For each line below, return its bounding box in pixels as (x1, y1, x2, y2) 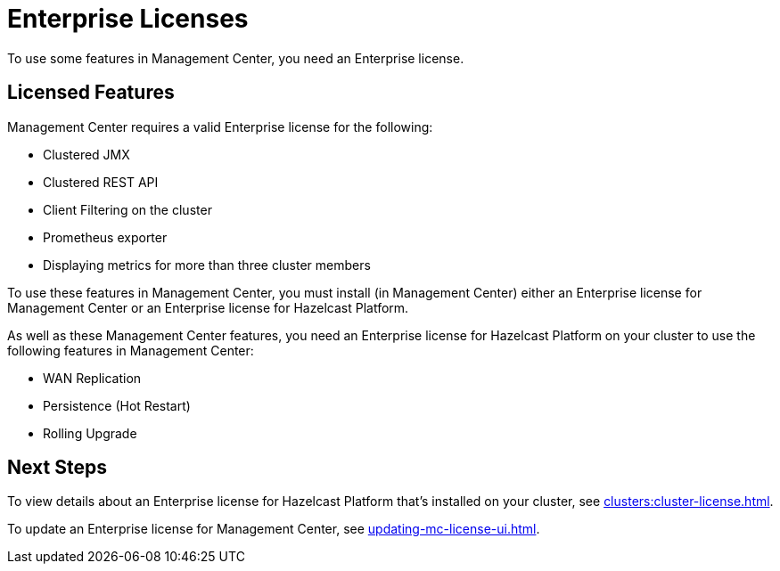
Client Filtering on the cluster (43, 201, 212, 217)
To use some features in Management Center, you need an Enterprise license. (7, 50, 464, 66)
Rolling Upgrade (43, 425, 137, 441)
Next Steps (7, 456, 107, 479)
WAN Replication (43, 370, 142, 386)
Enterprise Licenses (7, 4, 249, 34)
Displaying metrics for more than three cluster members (43, 257, 371, 273)
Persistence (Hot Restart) (43, 397, 191, 413)
